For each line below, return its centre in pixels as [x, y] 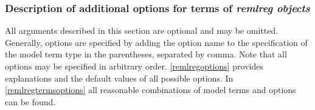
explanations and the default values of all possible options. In [119, 78]
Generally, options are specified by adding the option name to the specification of [156, 42]
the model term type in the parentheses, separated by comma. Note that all [146, 54]
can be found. [30, 101]
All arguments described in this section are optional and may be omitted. [142, 31]
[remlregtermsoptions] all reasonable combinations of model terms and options [151, 90]
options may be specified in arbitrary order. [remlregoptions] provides [134, 66]
